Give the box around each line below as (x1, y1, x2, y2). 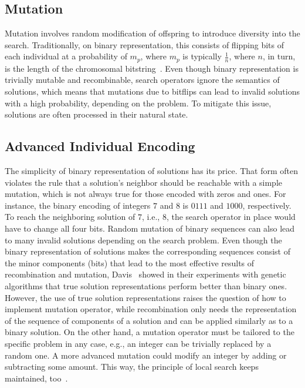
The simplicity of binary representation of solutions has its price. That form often (5, 165, 299, 177)
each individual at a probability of (5, 50, 127, 62)
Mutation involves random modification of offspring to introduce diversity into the (5, 27, 300, 39)
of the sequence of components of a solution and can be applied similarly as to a (5, 314, 293, 326)
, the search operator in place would (166, 210, 296, 223)
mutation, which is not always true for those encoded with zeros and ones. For (5, 188, 286, 200)
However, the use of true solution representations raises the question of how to (5, 291, 286, 303)
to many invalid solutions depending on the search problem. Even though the (5, 233, 282, 246)
